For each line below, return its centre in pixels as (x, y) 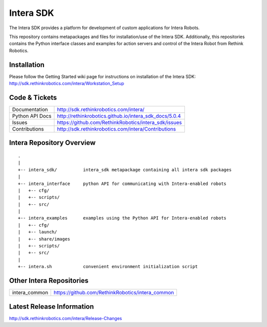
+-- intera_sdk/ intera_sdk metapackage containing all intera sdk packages (125, 170)
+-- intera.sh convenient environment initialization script (108, 267)
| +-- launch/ (38, 232)
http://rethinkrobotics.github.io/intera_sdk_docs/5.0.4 (119, 116)
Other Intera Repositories (49, 280)
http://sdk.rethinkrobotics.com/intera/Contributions (117, 129)
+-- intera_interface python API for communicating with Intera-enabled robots (122, 184)
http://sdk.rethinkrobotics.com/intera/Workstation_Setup (67, 84)
